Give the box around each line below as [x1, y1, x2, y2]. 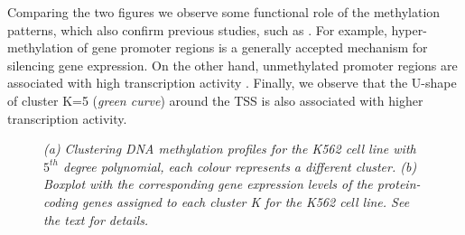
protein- [377, 174, 421, 193]
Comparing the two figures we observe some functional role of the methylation [7, 3, 441, 21]
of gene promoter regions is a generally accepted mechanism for [77, 38, 428, 57]
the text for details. [43, 210, 149, 229]
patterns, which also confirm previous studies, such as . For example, [7, 20, 387, 39]
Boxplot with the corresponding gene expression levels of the [43, 174, 373, 193]
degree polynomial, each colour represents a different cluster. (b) [62, 156, 417, 175]
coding [43, 192, 78, 211]
